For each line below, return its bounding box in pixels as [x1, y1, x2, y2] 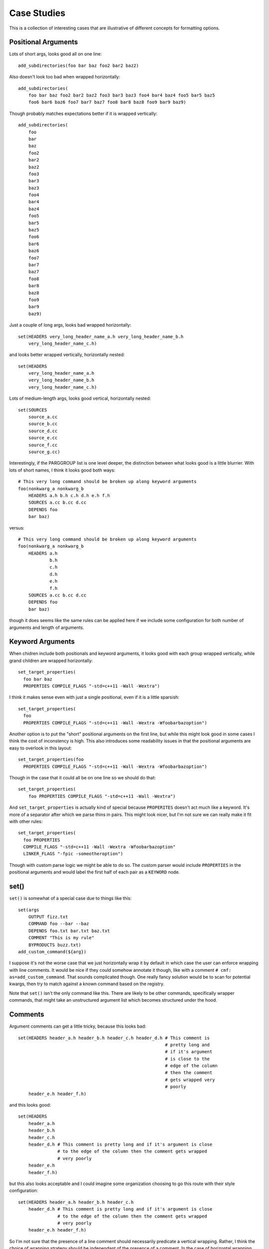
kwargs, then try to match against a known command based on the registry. [9, 981, 164, 987]
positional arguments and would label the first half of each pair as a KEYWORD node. [9, 869, 180, 875]
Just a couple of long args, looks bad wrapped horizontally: [9, 322, 132, 328]
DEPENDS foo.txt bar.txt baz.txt [28, 928, 111, 934]
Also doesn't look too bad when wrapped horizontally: [9, 74, 121, 80]
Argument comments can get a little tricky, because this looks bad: [9, 1023, 146, 1029]
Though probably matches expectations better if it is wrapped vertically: [9, 110, 157, 116]
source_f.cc [28, 442, 58, 448]
